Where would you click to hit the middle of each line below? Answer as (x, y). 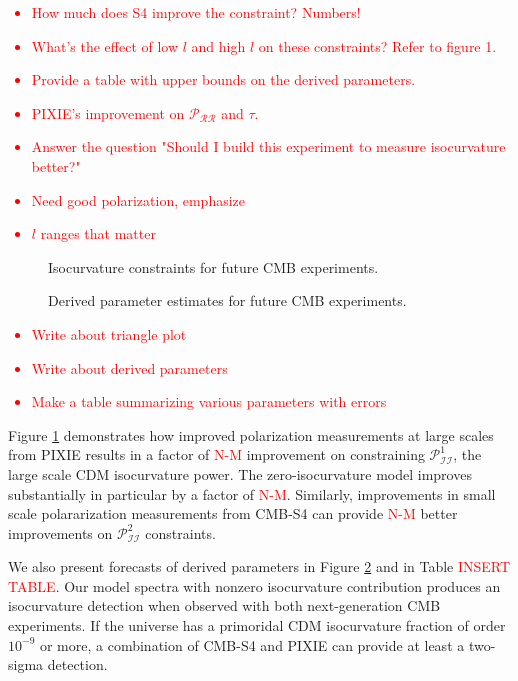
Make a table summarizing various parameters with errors (209, 401)
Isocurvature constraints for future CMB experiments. (213, 266)
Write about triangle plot (109, 333)
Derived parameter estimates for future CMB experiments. (227, 300)
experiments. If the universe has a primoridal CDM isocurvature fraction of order (257, 625)
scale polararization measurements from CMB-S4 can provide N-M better (233, 513)
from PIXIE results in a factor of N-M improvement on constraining (216, 454)
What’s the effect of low (105, 45)
